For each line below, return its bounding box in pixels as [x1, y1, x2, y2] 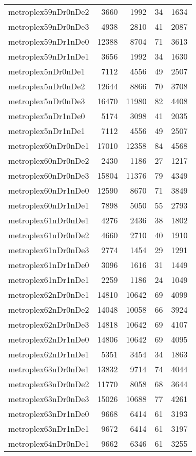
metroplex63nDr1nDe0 [8, 408, 89, 420]
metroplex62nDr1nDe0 [8, 333, 89, 345]
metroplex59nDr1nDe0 [8, 35, 89, 47]
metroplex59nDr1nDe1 [8, 50, 89, 62]
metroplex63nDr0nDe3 [8, 393, 89, 405]
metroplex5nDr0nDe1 [8, 65, 85, 77]
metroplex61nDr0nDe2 [8, 229, 89, 241]
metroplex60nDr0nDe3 [8, 169, 89, 181]
